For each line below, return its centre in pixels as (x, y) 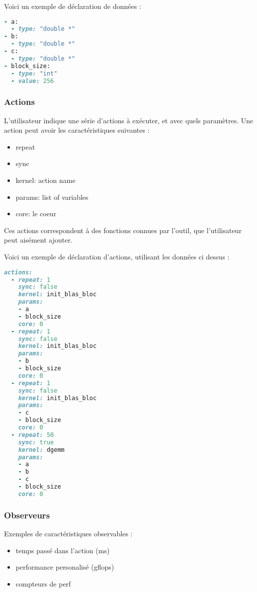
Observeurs (27, 515)
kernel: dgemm (41, 450)
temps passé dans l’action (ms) (63, 550)
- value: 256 (33, 81)
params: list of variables (52, 197)
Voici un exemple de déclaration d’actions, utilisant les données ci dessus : (117, 257)
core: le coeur (36, 213)
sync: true (36, 442)
